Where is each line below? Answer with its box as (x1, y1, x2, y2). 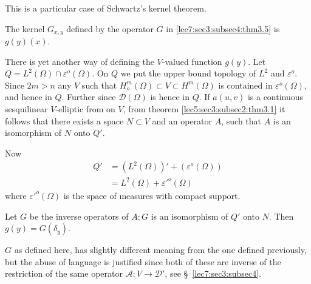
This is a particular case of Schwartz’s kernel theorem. (5, 2, 207, 14)
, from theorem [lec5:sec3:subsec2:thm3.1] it (123, 103, 285, 115)
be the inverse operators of (29, 209, 129, 222)
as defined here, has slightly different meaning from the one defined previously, (14, 243, 307, 256)
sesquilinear (5, 103, 48, 115)
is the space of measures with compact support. (63, 189, 241, 201)
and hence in (5, 90, 52, 103)
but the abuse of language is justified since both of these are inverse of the (5, 255, 281, 268)
